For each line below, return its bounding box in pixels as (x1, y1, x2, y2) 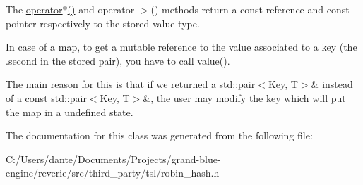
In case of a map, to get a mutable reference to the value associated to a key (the (6, 39, 357, 54)
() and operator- (67, 2, 138, 16)
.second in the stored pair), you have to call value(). (6, 53, 230, 68)
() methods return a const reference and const (150, 2, 350, 16)
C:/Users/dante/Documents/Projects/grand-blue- (6, 151, 221, 166)
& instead (311, 77, 353, 91)
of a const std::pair (6, 90, 87, 105)
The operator (6, 2, 63, 16)
